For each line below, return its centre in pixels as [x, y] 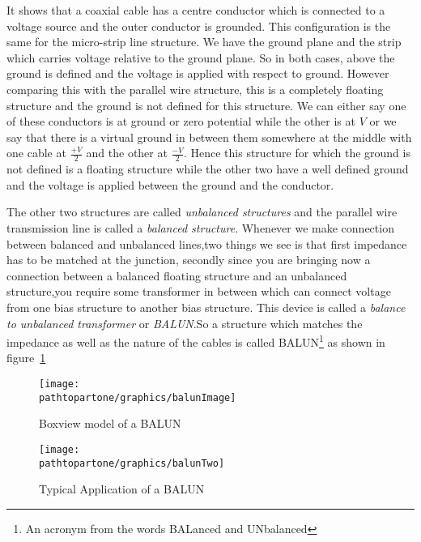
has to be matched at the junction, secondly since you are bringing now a [189, 260]
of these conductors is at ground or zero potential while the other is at [181, 121]
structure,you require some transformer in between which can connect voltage [199, 291]
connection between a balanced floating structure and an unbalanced [177, 275]
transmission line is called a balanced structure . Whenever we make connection [200, 227]
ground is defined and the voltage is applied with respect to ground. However [198, 73]
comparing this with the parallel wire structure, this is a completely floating [195, 89]
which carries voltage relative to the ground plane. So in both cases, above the [201, 57]
